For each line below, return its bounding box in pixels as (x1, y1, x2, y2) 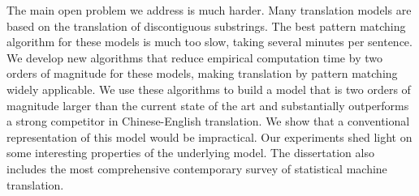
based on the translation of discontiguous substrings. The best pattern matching (6, 17, 406, 34)
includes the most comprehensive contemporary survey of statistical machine (6, 160, 387, 177)
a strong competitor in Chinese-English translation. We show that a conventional (6, 113, 410, 130)
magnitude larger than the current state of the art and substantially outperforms (6, 96, 409, 113)
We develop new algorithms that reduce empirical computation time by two (6, 49, 382, 66)
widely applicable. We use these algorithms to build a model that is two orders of (6, 80, 411, 97)
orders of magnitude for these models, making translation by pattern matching (6, 65, 398, 82)
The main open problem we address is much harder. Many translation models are (6, 2, 412, 18)
